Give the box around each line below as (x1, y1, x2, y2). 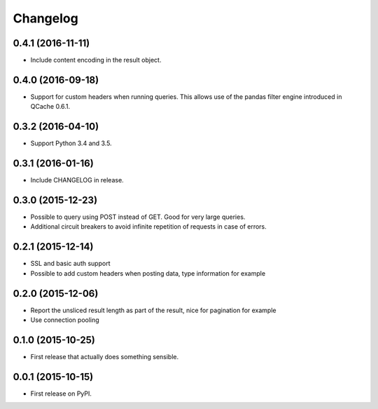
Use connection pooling (30, 316, 99, 324)
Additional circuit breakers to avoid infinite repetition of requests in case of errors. (30, 222, 267, 231)
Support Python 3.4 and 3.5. (30, 139, 112, 147)
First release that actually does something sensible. (30, 352, 179, 361)
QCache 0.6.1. (30, 102, 71, 111)
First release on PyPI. (30, 389, 92, 398)
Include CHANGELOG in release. (30, 176, 124, 185)
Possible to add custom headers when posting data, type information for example (30, 269, 266, 277)
